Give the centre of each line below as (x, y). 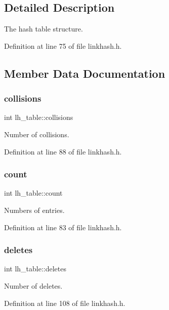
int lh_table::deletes (35, 269)
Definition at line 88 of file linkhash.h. (63, 151)
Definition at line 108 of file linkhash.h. (65, 303)
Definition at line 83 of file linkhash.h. (63, 227)
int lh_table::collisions (39, 117)
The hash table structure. (44, 29)
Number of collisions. (37, 134)
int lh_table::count (33, 193)
